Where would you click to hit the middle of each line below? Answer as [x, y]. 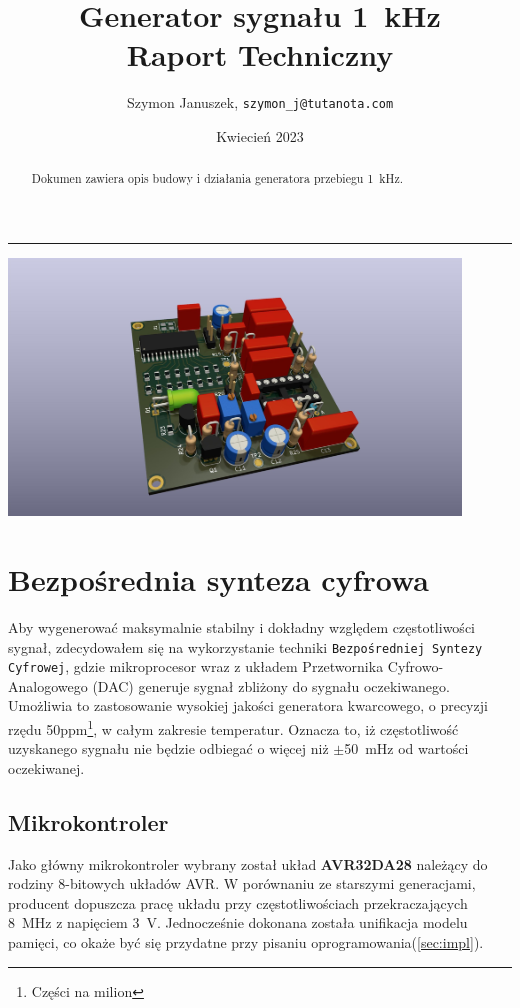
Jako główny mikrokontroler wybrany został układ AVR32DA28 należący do [248, 863]
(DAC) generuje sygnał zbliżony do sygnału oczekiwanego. [271, 685]
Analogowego [48, 685]
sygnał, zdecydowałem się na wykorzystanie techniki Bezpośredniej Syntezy [245, 646]
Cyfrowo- [415, 666]
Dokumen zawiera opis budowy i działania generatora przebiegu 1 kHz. [217, 178]
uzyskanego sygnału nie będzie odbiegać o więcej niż [168, 748]
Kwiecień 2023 [260, 135]
